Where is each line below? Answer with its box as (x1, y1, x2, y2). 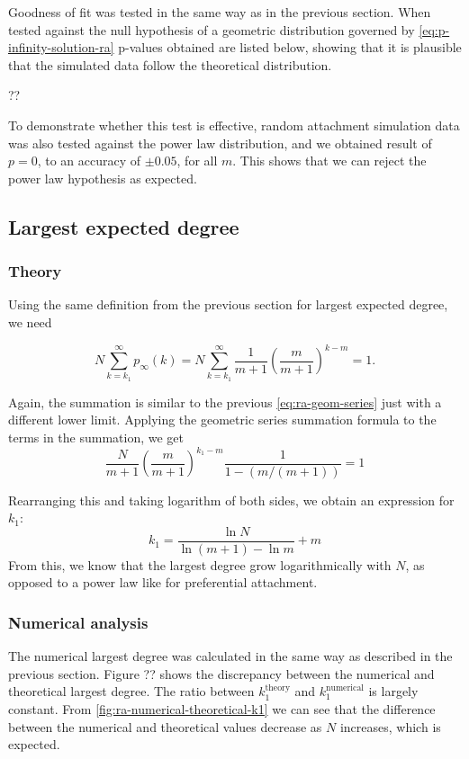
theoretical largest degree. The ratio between (8, 682, 255, 701)
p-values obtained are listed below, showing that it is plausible (118, 38, 462, 57)
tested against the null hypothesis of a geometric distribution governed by (8, 20, 415, 39)
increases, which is (339, 717, 441, 736)
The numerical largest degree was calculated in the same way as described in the (8, 647, 453, 665)
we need (8, 312, 52, 331)
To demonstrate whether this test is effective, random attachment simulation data (8, 115, 460, 134)
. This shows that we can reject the (232, 151, 427, 170)
